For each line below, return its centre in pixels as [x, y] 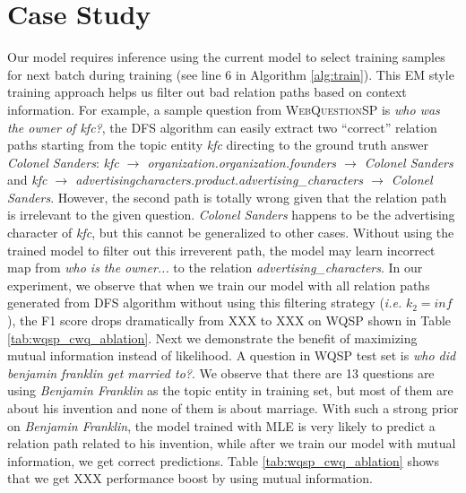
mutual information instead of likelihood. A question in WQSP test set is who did [232, 355]
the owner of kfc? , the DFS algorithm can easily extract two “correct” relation [222, 127]
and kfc [27, 180]
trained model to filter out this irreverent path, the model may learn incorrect [221, 250]
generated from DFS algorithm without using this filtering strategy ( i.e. [205, 303]
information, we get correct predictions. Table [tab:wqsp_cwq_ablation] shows [223, 460]
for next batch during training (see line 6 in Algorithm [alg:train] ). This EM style [231, 74]
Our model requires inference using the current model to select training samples [226, 57]
